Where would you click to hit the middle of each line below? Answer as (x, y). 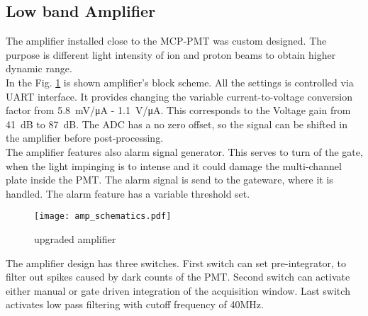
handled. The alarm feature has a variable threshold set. (128, 193)
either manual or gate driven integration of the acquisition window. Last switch (178, 290)
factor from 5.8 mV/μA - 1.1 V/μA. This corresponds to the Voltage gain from (178, 110)
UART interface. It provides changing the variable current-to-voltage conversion (179, 96)
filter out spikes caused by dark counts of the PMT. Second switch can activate (178, 277)
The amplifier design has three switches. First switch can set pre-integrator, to (176, 263)
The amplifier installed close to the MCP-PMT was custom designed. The (166, 41)
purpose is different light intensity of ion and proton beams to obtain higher (171, 54)
